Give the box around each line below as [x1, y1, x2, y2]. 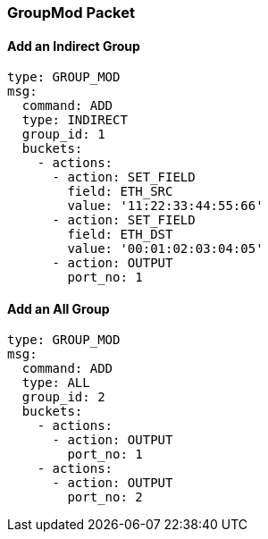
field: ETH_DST [67, 227, 173, 242]
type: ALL [21, 375, 90, 391]
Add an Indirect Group [7, 38, 140, 54]
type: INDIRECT [21, 113, 128, 128]
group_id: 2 [21, 390, 105, 405]
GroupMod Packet [7, 4, 135, 21]
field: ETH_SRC [67, 184, 173, 199]
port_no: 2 [67, 490, 143, 505]
